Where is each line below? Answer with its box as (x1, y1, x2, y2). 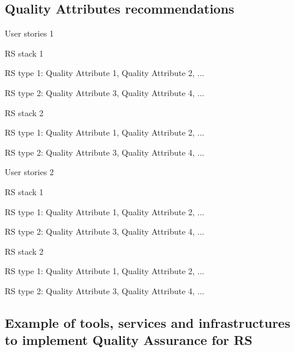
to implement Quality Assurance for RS (5, 331, 253, 349)
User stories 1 (5, 27, 54, 40)
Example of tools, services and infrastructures (5, 313, 290, 331)
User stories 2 (5, 166, 54, 178)
